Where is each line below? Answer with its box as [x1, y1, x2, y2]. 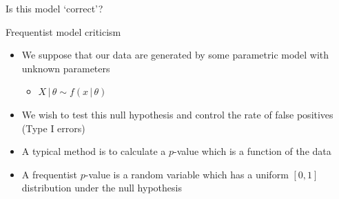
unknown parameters [21, 61, 110, 75]
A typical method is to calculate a [21, 144, 166, 158]
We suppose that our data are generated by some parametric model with [21, 48, 329, 62]
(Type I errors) [21, 121, 85, 135]
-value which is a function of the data [174, 144, 331, 158]
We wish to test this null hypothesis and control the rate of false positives [21, 107, 333, 121]
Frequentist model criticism [6, 24, 121, 39]
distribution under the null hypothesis [21, 180, 182, 195]
